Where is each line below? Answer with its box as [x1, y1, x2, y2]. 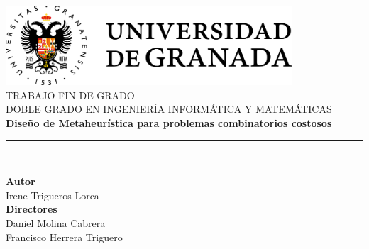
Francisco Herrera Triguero [6, 229, 123, 244]
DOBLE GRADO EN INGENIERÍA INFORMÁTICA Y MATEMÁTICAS [6, 101, 332, 116]
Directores [6, 201, 57, 216]
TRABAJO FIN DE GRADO [6, 87, 135, 102]
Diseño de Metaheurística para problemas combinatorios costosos [6, 115, 332, 130]
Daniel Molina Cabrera [6, 215, 106, 230]
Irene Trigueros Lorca [6, 187, 99, 202]
